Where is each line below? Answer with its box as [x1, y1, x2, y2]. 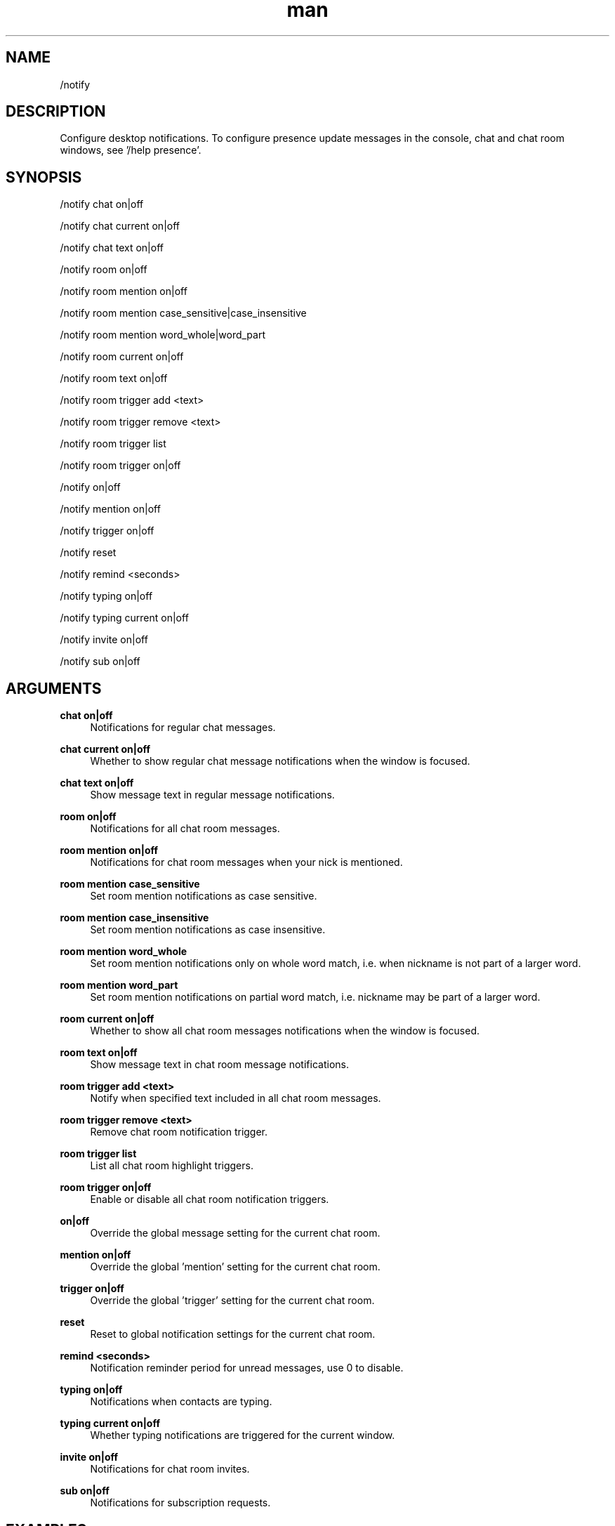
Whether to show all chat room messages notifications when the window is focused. [90, 1025, 480, 1037]
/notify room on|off [60, 263, 147, 276]
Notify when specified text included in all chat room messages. [90, 1092, 381, 1105]
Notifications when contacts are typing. [90, 1395, 272, 1408]
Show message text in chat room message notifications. [90, 1058, 349, 1071]
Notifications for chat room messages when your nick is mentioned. [90, 856, 403, 869]
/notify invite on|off [60, 633, 148, 646]
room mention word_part [60, 979, 178, 992]
